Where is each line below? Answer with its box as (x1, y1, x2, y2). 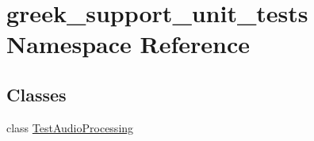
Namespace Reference (6, 28, 250, 60)
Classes (6, 82, 67, 106)
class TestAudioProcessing (6, 119, 134, 135)
